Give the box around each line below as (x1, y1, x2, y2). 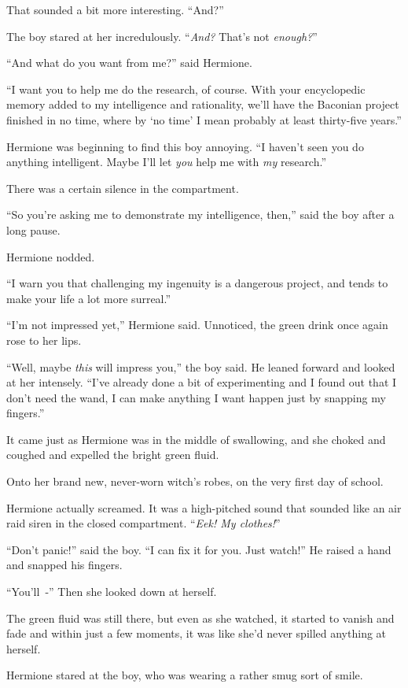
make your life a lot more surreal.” (6, 290, 171, 306)
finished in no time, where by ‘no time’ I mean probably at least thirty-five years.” (6, 111, 402, 128)
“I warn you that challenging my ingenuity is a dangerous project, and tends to (6, 275, 388, 291)
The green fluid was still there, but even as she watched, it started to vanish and (6, 609, 395, 626)
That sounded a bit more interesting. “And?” (6, 2, 224, 17)
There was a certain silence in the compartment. (6, 179, 239, 196)
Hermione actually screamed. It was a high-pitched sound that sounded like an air (6, 499, 402, 516)
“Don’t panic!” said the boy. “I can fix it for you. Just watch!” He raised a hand (6, 541, 391, 557)
